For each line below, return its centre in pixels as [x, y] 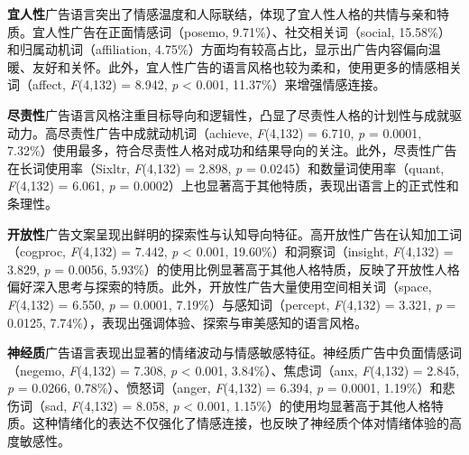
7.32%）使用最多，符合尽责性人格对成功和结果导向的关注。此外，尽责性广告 [232, 150]
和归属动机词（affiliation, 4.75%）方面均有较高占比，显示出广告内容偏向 [218, 49]
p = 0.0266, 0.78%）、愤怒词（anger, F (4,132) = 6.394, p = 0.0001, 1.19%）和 [225, 388]
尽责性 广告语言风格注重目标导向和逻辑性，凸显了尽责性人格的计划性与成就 [228, 114]
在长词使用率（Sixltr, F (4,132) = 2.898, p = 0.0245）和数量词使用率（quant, [226, 167]
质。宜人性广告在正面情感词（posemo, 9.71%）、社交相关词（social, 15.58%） [229, 31]
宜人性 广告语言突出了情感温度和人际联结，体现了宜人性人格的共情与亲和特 [228, 14]
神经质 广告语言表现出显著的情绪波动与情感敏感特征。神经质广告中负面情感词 [234, 353]
